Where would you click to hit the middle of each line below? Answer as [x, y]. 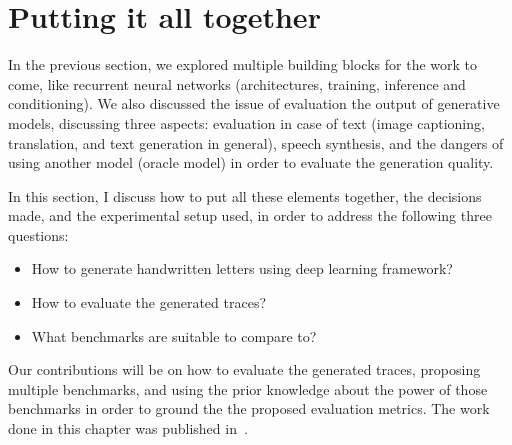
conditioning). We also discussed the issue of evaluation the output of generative [254, 103]
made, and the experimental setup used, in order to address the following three [250, 215]
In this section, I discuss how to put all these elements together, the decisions [245, 195]
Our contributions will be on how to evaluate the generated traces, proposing [244, 369]
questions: [38, 234]
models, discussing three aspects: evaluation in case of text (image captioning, [246, 122]
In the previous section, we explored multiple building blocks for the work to [243, 64]
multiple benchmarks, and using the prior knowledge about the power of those [248, 388]
